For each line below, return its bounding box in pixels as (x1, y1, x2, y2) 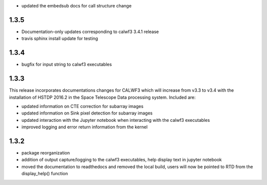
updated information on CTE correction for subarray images (21, 103, 143, 109)
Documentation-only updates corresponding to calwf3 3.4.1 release (21, 29, 159, 35)
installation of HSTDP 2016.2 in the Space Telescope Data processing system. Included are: (9, 94, 196, 100)
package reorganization (21, 149, 70, 155)
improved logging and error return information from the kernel (21, 124, 148, 130)
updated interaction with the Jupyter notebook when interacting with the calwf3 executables (21, 117, 210, 123)
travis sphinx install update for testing (21, 36, 98, 41)
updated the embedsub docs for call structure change (21, 3, 132, 8)
